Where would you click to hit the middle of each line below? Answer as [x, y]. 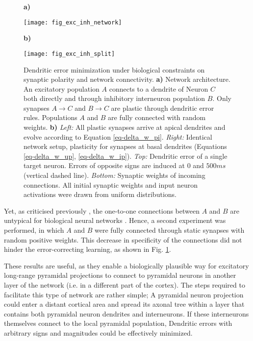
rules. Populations [51, 117]
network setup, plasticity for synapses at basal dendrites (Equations [125, 146]
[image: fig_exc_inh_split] [69, 54]
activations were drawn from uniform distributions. [100, 194]
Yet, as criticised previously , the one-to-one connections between [102, 210]
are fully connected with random [157, 117]
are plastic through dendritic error [163, 108]
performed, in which [34, 230]
